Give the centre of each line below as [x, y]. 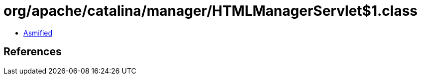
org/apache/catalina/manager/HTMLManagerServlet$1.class [211, 11]
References [33, 52]
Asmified [38, 33]
